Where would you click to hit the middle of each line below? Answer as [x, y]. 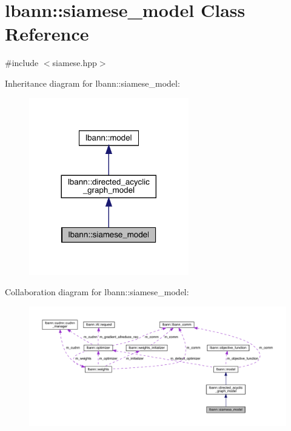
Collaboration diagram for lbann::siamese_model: [97, 292]
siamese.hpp [75, 63]
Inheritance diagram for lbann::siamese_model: [92, 83]
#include [22, 63]
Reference [47, 34]
